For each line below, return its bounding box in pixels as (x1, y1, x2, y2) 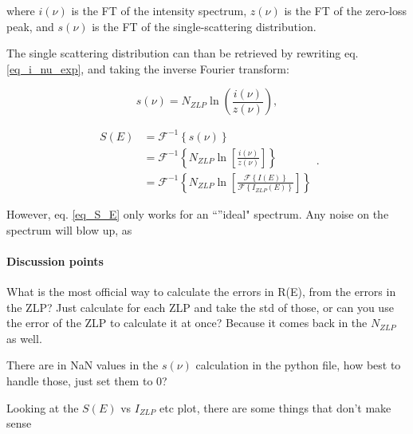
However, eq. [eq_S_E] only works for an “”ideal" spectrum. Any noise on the (6, 205, 389, 222)
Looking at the (6, 399, 79, 416)
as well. (6, 329, 42, 346)
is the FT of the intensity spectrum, (71, 2, 247, 18)
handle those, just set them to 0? (6, 372, 167, 389)
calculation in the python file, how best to (195, 357, 401, 373)
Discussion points (6, 252, 104, 269)
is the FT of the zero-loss (284, 2, 407, 18)
